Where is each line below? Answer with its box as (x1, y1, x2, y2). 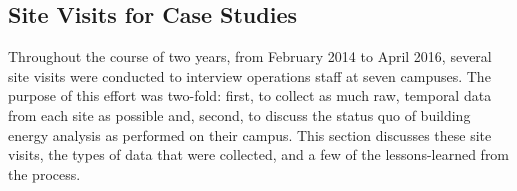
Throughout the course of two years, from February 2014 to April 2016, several (8, 46, 492, 67)
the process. (8, 163, 81, 184)
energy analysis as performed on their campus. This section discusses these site (8, 124, 492, 145)
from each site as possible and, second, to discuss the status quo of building (8, 104, 471, 125)
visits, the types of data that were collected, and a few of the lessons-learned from (8, 144, 510, 165)
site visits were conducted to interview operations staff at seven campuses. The (8, 65, 491, 86)
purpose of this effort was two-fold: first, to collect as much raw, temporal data (8, 85, 492, 106)
